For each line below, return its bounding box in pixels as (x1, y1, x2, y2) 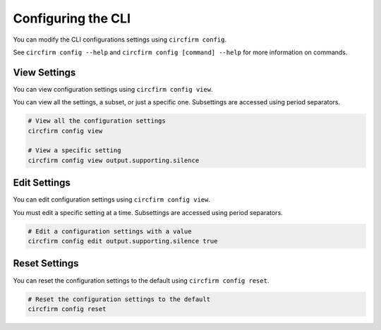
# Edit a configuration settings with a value (28, 227, 192, 236)
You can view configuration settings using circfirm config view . (13, 85, 213, 93)
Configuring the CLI (13, 11, 131, 26)
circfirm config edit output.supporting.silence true (28, 237, 218, 245)
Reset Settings (13, 257, 79, 269)
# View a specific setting (28, 147, 121, 154)
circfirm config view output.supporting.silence (28, 156, 200, 164)
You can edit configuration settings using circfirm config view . (13, 195, 211, 204)
